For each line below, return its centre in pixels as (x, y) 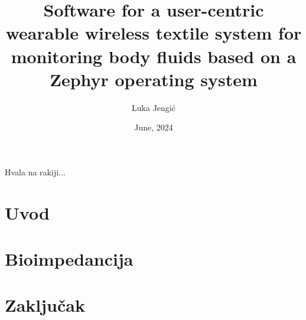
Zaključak (45, 305)
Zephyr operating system (154, 79)
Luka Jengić (154, 107)
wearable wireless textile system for (154, 33)
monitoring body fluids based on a (154, 56)
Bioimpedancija (69, 259)
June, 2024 (154, 127)
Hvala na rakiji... (35, 172)
